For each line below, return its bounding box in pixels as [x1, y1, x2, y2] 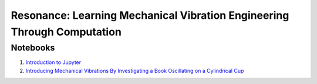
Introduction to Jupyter [25, 59, 82, 66]
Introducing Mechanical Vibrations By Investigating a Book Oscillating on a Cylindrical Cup [25, 67, 244, 74]
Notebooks [11, 42, 55, 53]
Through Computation [11, 25, 122, 38]
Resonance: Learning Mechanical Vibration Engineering [11, 9, 289, 22]
